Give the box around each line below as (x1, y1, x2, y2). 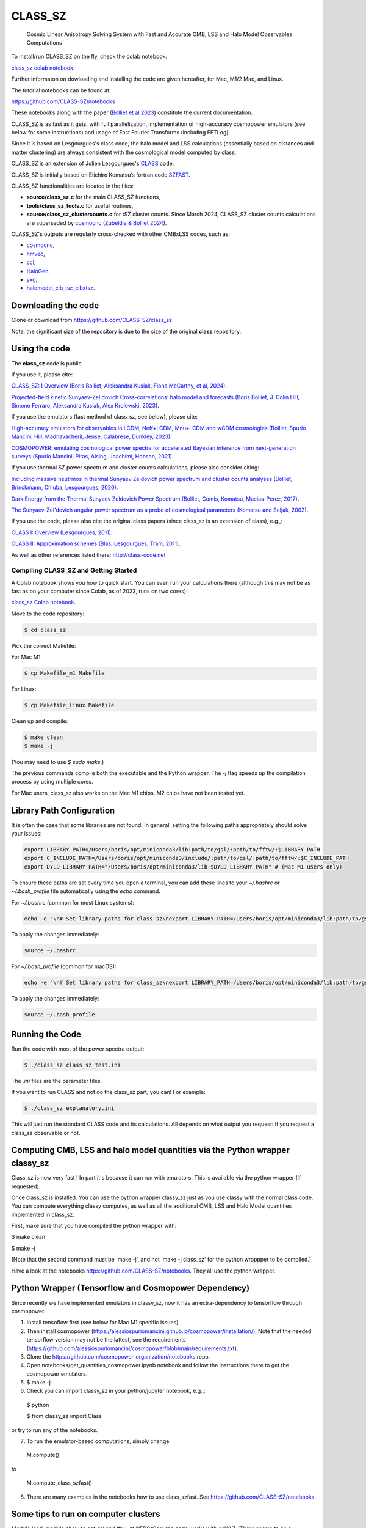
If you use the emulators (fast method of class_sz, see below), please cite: (11, 413, 198, 421)
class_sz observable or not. (11, 1129, 81, 1136)
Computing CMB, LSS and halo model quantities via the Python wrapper (11, 1145, 290, 1155)
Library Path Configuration (11, 805, 115, 815)
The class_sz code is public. (11, 359, 84, 367)
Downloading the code (11, 300, 99, 311)
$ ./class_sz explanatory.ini (24, 1105, 115, 1112)
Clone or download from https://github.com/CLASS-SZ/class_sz (11, 317, 173, 324)
